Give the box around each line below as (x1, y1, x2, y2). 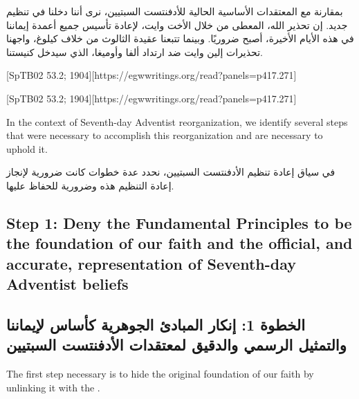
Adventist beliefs (6, 273, 129, 295)
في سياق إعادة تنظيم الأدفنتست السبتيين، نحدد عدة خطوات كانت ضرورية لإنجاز (6, 165, 335, 179)
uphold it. (6, 141, 48, 156)
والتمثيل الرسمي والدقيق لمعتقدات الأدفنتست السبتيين (6, 334, 347, 355)
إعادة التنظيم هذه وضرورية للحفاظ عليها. (6, 178, 174, 192)
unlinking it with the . (6, 380, 100, 394)
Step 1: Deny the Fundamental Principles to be (6, 212, 352, 233)
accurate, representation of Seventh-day (6, 252, 297, 274)
